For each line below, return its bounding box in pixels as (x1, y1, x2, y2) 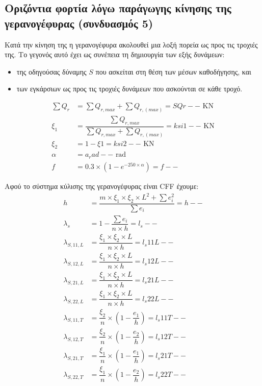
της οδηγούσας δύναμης (16, 66, 87, 77)
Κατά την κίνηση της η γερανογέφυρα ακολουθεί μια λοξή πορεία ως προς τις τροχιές (5, 39, 258, 50)
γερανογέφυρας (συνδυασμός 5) (5, 15, 153, 31)
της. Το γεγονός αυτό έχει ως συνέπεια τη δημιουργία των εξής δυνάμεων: (5, 49, 225, 60)
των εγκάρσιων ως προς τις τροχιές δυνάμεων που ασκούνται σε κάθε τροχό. (16, 83, 243, 94)
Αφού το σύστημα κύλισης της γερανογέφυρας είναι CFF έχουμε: (5, 180, 199, 191)
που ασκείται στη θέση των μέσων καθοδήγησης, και (95, 66, 251, 77)
